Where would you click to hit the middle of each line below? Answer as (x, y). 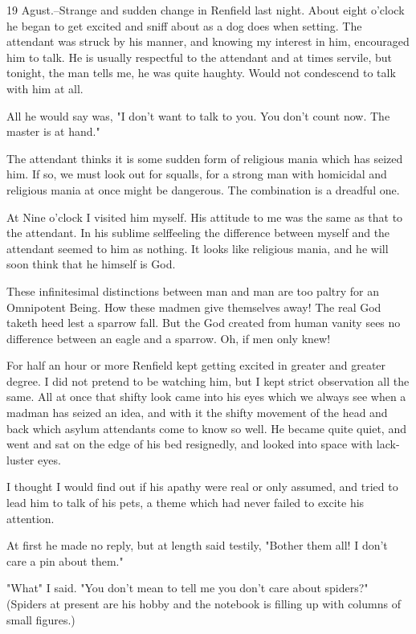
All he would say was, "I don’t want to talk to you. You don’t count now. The (198, 115)
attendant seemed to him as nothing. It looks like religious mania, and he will (198, 248)
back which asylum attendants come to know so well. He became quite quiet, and (206, 428)
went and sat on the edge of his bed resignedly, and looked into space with (190, 444)
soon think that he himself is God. (91, 264)
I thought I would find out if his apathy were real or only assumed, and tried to (202, 487)
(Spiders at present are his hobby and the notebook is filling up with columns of (204, 603)
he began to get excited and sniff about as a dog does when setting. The (184, 25)
